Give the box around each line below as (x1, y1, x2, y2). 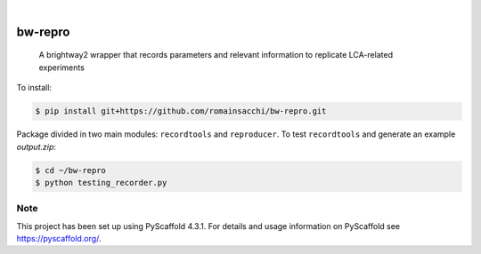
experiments (38, 62, 85, 73)
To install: (16, 83, 53, 93)
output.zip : (16, 141, 57, 152)
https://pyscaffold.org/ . (16, 234, 102, 244)
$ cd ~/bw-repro (35, 165, 107, 175)
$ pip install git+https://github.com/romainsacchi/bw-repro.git (35, 107, 327, 116)
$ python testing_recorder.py (35, 178, 167, 187)
